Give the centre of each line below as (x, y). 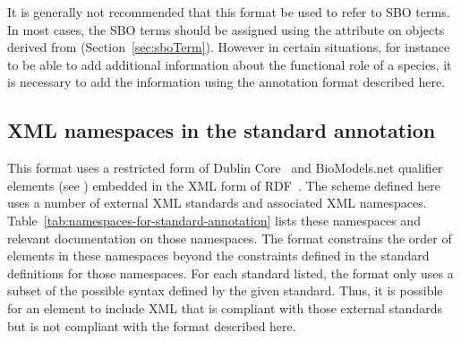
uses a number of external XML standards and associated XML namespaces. (217, 203)
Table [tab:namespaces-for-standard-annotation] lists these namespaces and (214, 220)
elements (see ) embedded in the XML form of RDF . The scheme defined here (224, 185)
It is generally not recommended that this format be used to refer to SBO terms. (229, 12)
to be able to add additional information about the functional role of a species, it (230, 64)
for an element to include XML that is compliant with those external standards (225, 307)
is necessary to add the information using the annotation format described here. (226, 82)
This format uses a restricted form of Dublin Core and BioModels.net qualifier (225, 168)
